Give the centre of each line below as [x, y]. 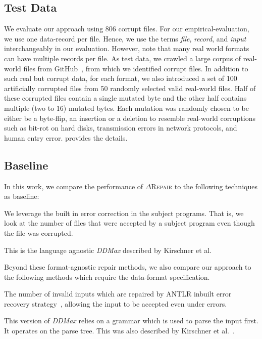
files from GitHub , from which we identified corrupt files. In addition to [136, 68]
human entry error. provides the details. [66, 137]
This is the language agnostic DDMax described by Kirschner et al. [108, 250]
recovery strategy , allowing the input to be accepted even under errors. [116, 303]
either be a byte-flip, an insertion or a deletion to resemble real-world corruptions [130, 118]
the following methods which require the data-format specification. [107, 277]
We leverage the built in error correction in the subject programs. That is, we [124, 213]
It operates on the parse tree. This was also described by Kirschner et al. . [119, 331]
